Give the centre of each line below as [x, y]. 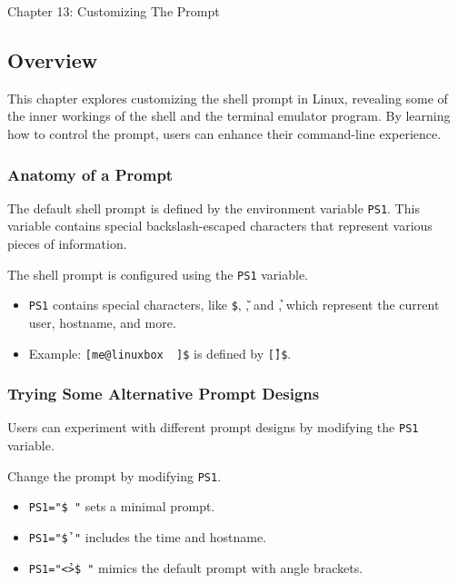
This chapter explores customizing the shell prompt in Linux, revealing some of [228, 98]
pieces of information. [67, 244]
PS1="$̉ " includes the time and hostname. [148, 536]
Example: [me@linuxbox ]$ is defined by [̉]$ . [160, 353]
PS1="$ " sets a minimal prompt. [122, 506]
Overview [53, 59]
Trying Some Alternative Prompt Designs [164, 394]
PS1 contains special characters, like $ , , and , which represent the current [234, 305]
